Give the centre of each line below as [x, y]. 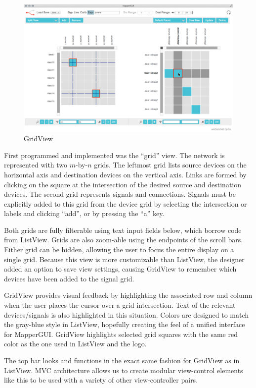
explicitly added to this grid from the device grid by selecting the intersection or [126, 203]
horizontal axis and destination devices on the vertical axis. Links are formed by [125, 174]
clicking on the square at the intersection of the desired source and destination [123, 184]
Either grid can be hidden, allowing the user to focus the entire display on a [119, 249]
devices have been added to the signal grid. [69, 278]
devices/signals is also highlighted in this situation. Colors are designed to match [127, 314]
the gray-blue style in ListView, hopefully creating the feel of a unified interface [125, 324]
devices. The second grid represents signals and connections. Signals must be [120, 194]
